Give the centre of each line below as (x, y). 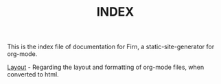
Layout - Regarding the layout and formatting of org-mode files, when (106, 67)
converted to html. (33, 74)
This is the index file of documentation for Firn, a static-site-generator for (111, 47)
